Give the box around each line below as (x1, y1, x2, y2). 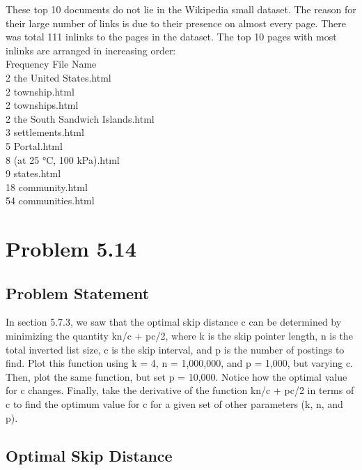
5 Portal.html (6, 138, 63, 153)
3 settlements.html (6, 125, 84, 139)
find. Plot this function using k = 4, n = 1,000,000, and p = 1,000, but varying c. (6, 356, 354, 370)
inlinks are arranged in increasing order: (6, 43, 176, 57)
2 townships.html (6, 98, 79, 112)
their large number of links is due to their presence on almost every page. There (6, 15, 346, 30)
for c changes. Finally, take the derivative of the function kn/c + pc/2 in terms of (6, 383, 354, 397)
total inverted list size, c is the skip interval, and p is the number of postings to (6, 342, 345, 356)
